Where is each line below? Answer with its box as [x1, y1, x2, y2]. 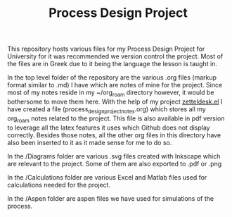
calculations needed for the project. [7, 180, 111, 189]
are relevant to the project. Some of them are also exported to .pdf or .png [7, 159, 222, 168]
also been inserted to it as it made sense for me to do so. [7, 138, 172, 147]
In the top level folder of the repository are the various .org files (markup [7, 73, 217, 82]
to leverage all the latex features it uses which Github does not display [7, 123, 210, 132]
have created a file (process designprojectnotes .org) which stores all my [7, 104, 206, 115]
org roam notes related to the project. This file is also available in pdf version [7, 114, 225, 124]
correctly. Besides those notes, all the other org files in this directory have [7, 130, 221, 139]
